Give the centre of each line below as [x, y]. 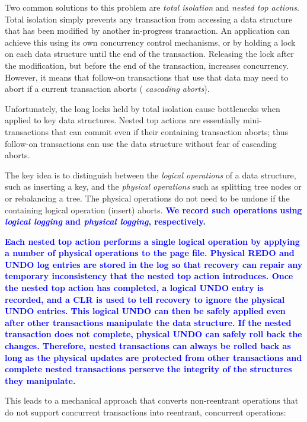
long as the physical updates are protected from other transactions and [153, 357]
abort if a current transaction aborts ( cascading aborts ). [107, 89]
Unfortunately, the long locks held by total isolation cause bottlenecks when [143, 108]
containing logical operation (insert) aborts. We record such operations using [153, 210]
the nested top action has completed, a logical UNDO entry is [134, 288]
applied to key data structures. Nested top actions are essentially [123, 120]
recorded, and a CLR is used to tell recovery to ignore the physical [145, 299]
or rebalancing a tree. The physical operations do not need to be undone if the [147, 198]
